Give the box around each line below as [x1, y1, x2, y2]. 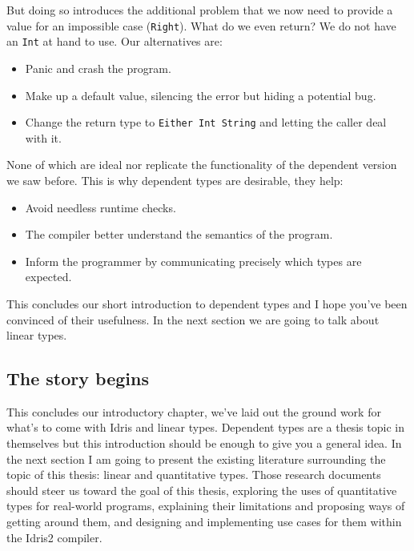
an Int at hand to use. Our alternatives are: [6, 33, 223, 50]
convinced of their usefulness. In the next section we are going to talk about [6, 311, 380, 328]
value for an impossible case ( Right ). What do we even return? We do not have [6, 17, 396, 34]
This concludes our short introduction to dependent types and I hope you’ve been [6, 295, 408, 312]
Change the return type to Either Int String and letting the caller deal [25, 114, 387, 131]
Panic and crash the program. [25, 59, 171, 76]
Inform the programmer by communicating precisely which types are [25, 252, 362, 269]
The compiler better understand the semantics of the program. [25, 226, 333, 243]
